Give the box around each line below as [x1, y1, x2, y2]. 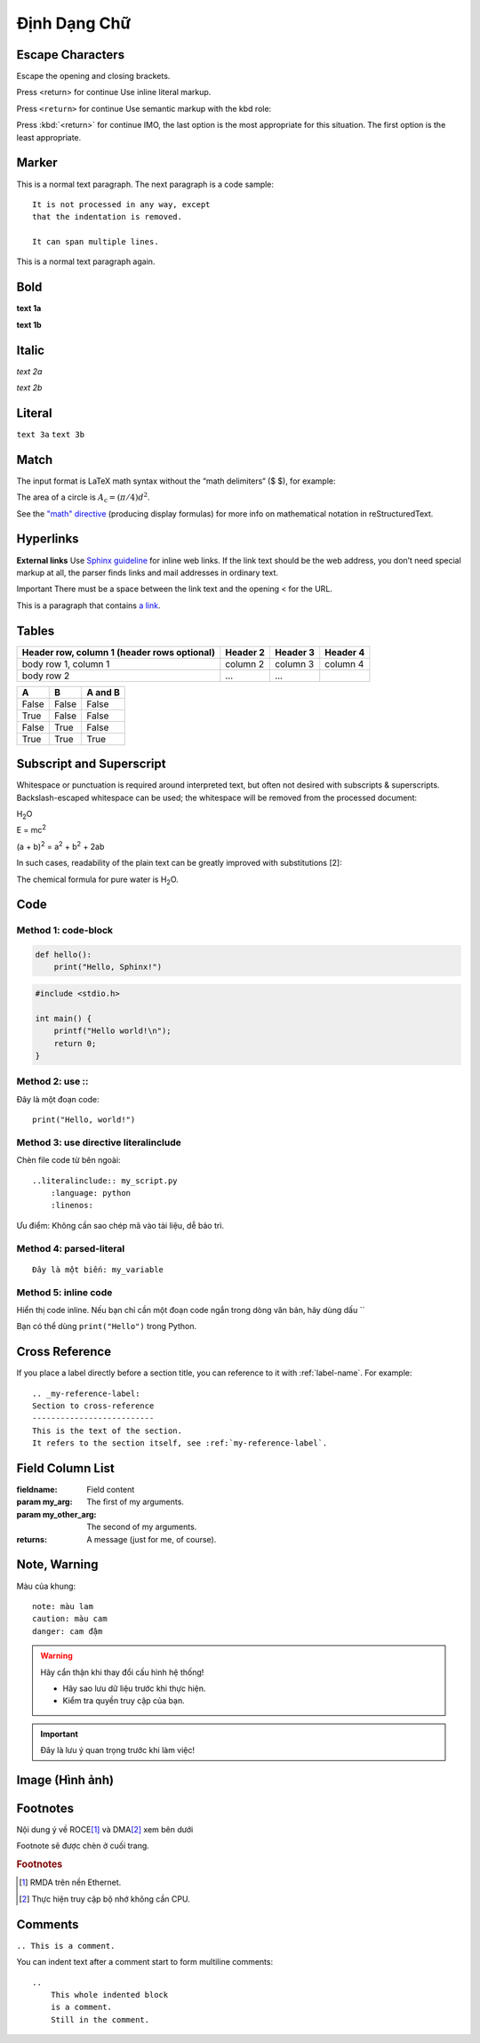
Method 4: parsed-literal [16, 1242, 125, 1254]
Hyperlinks [16, 532, 79, 547]
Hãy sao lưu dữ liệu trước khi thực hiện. [62, 1683, 206, 1694]
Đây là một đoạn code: [16, 1094, 100, 1104]
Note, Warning [16, 1557, 99, 1573]
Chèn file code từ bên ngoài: [16, 1155, 121, 1166]
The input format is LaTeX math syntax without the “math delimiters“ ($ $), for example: [16, 476, 337, 486]
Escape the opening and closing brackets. [16, 71, 171, 82]
